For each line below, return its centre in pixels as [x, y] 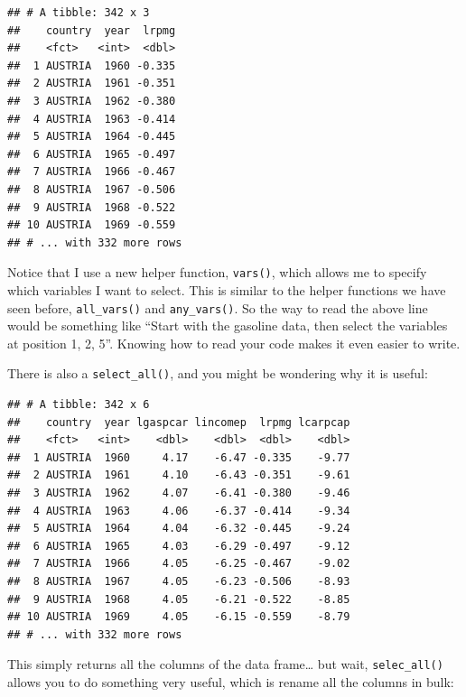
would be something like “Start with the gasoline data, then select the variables [228, 325]
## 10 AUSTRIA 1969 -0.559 [92, 225]
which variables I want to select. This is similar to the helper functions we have [227, 289]
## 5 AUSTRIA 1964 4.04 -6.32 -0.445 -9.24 [179, 529]
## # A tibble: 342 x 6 [79, 405]
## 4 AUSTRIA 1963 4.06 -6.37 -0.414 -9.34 [179, 511]
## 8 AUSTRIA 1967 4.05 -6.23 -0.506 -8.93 [179, 581]
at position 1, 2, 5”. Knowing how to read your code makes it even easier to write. [234, 343]
